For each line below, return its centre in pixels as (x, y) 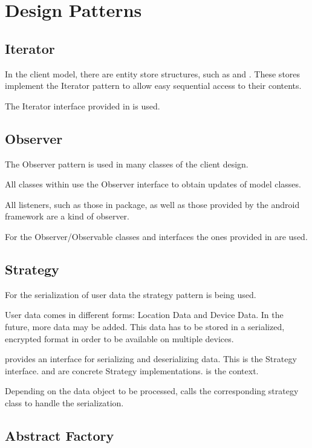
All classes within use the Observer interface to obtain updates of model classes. (153, 184)
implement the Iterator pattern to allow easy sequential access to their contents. (153, 86)
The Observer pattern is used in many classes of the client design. (127, 164)
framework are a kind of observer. (67, 216)
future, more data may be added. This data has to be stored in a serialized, (145, 326)
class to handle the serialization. (64, 402)
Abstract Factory (60, 435)
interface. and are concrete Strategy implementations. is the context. (132, 370)
